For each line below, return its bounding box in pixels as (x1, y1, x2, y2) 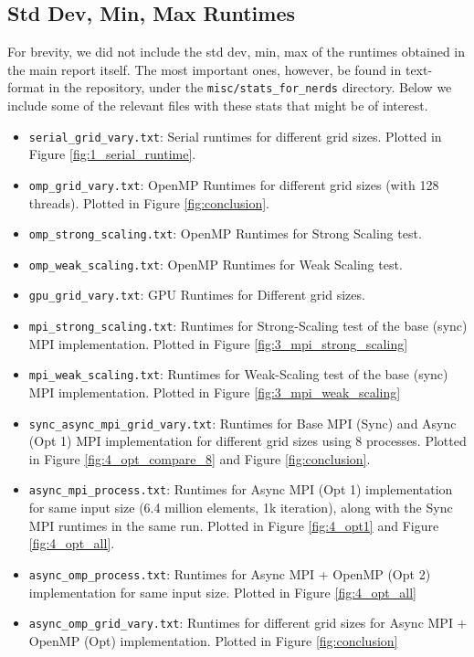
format (7, 78, 45, 97)
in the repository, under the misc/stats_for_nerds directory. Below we (48, 78, 452, 97)
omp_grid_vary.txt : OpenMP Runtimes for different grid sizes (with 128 (28, 175, 439, 194)
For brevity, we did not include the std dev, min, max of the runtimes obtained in (7, 42, 466, 61)
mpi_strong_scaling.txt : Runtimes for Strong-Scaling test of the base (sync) (28, 316, 468, 335)
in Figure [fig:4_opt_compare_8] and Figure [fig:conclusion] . (28, 449, 371, 468)
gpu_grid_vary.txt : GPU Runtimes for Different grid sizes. (28, 285, 365, 304)
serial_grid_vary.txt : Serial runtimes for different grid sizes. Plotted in (28, 126, 442, 145)
